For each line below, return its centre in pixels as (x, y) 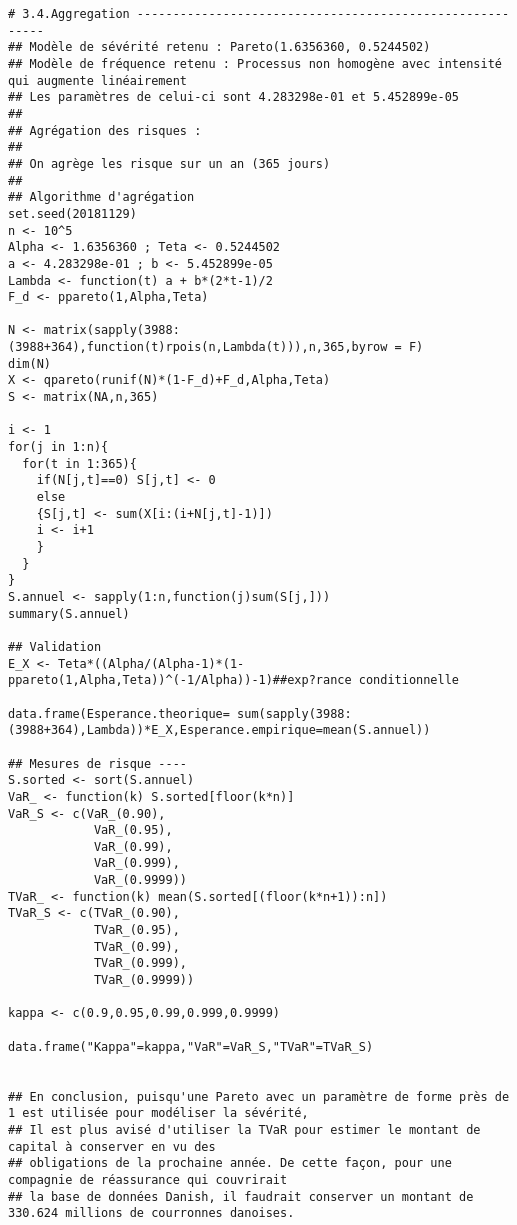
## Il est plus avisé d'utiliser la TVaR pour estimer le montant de (244, 1129)
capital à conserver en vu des (112, 1146)
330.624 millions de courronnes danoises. (151, 1213)
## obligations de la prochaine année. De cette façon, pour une (230, 1163)
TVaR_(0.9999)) (144, 980)
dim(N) (29, 363)
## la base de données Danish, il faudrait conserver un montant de (241, 1196)
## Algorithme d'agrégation (101, 197)
